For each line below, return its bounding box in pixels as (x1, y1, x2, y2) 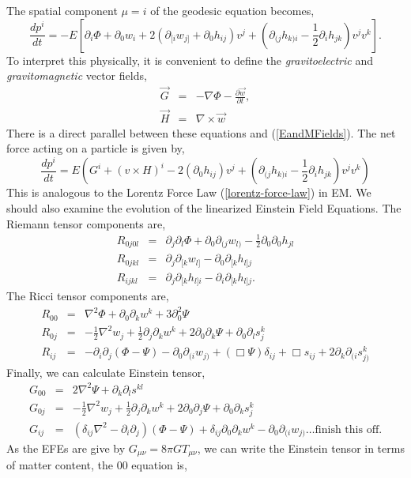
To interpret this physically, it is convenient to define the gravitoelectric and (6, 51, 373, 68)
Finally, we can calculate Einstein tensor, (6, 363, 205, 380)
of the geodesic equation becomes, (150, 2, 315, 18)
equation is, (131, 457, 187, 473)
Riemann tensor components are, (6, 215, 166, 231)
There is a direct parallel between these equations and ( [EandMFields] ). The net (6, 124, 396, 141)
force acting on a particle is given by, (6, 140, 185, 156)
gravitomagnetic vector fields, (6, 67, 147, 84)
